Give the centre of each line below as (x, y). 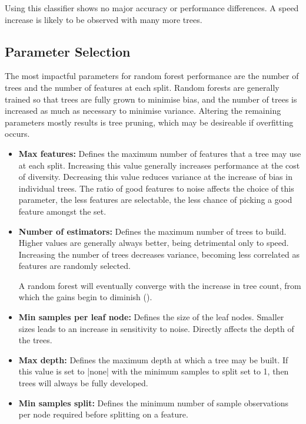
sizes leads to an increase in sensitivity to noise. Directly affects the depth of (156, 328)
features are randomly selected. (74, 266)
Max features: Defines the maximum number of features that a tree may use (160, 153)
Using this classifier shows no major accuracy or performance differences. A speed (152, 8)
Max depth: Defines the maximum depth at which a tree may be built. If (153, 359)
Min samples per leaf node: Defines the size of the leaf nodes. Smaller (151, 317)
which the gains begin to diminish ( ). (85, 297)
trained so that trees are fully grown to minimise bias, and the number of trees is (151, 99)
